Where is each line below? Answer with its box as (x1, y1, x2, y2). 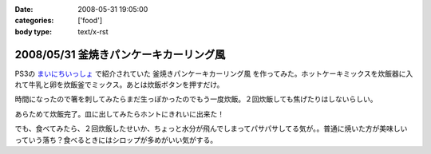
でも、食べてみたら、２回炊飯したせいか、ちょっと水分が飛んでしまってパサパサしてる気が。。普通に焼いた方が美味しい (14, 124, 408, 133)
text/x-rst (77, 26, 109, 36)
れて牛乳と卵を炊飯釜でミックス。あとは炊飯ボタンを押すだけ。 (14, 80, 224, 89)
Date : (14, 5, 34, 14)
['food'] (77, 16, 103, 26)
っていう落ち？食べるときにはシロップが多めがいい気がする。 (14, 135, 218, 144)
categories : (14, 16, 54, 26)
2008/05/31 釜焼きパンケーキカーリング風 (14, 48, 226, 61)
